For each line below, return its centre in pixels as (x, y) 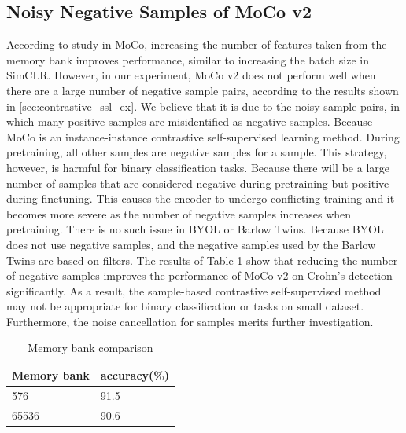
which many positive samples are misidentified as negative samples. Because (190, 121)
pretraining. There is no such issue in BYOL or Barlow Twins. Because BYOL (195, 229)
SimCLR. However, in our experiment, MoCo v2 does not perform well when (191, 75)
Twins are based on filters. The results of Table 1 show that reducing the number (202, 260)
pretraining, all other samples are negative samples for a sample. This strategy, (197, 152)
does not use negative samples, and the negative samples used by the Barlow (191, 244)
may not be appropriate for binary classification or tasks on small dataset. (185, 306)
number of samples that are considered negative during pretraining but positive (198, 183)
